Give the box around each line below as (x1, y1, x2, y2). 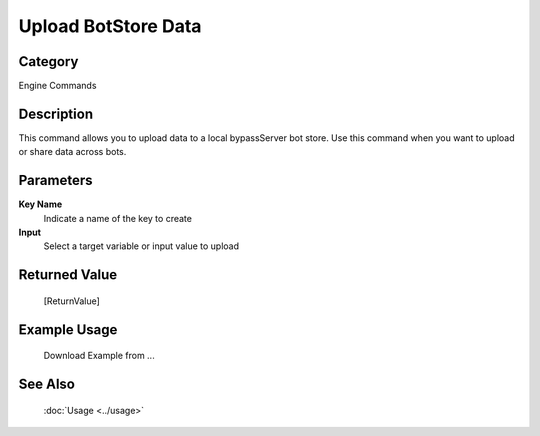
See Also (18, 376, 75, 393)
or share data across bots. (18, 146, 127, 158)
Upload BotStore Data (18, 15, 202, 37)
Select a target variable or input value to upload (43, 240, 240, 252)
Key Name (18, 198, 63, 210)
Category (18, 53, 79, 70)
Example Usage (18, 321, 118, 338)
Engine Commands (18, 80, 97, 92)
